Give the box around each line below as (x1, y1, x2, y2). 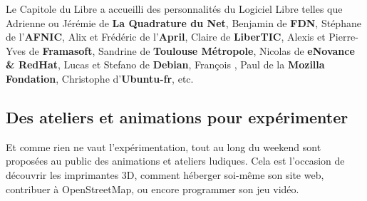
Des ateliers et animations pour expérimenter (6, 105, 348, 128)
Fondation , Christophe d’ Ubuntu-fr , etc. (6, 71, 194, 86)
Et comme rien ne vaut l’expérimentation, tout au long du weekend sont (6, 139, 321, 154)
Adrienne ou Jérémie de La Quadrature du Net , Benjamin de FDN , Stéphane (6, 15, 361, 30)
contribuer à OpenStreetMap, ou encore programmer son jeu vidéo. (6, 181, 299, 196)
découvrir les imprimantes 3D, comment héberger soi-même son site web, (6, 167, 324, 182)
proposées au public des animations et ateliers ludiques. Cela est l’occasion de (6, 153, 345, 168)
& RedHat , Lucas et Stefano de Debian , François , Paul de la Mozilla (6, 57, 325, 72)
